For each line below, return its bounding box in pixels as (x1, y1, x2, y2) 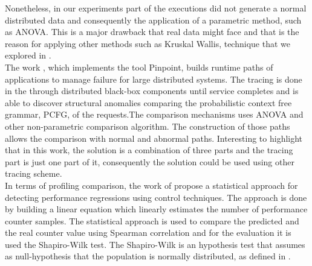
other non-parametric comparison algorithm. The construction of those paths (5, 119, 290, 132)
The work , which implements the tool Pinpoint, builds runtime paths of (5, 60, 273, 73)
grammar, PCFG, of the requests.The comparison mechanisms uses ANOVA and (5, 108, 304, 121)
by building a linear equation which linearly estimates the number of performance (5, 203, 308, 215)
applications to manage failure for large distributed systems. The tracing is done (5, 72, 302, 85)
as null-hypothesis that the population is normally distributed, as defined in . (5, 250, 291, 262)
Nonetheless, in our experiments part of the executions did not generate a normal (5, 2, 307, 14)
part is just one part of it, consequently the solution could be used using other (5, 155, 294, 168)
